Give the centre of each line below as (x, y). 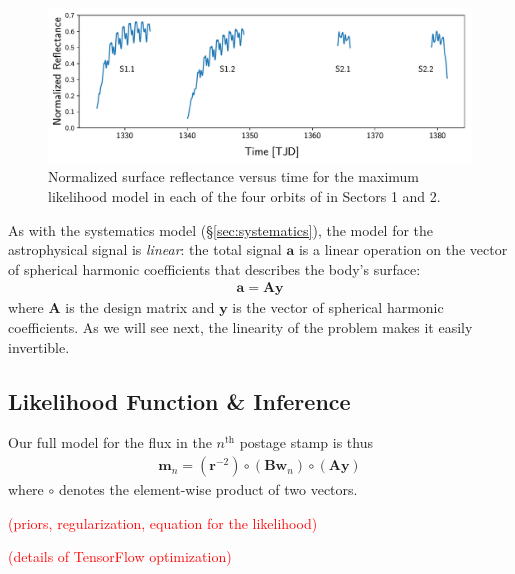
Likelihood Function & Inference (179, 400)
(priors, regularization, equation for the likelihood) (163, 522)
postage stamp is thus (306, 442)
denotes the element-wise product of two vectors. (208, 489)
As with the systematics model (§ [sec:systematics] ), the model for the (221, 229)
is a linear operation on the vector (403, 249)
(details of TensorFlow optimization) (120, 556)
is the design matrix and (140, 307)
